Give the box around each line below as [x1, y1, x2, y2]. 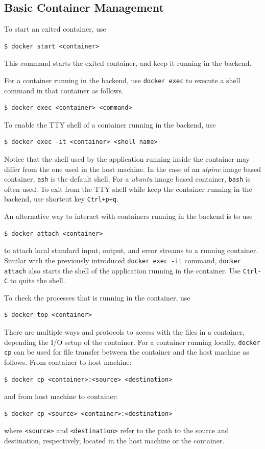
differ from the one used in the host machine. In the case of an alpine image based [4, 163, 261, 174]
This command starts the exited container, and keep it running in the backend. [4, 58, 252, 68]
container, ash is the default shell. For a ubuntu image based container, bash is [4, 173, 251, 184]
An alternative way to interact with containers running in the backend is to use [4, 211, 253, 221]
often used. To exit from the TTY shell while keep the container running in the [4, 183, 252, 194]
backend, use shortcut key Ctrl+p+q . [4, 193, 118, 204]
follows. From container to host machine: [4, 356, 132, 367]
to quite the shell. [10, 275, 65, 286]
